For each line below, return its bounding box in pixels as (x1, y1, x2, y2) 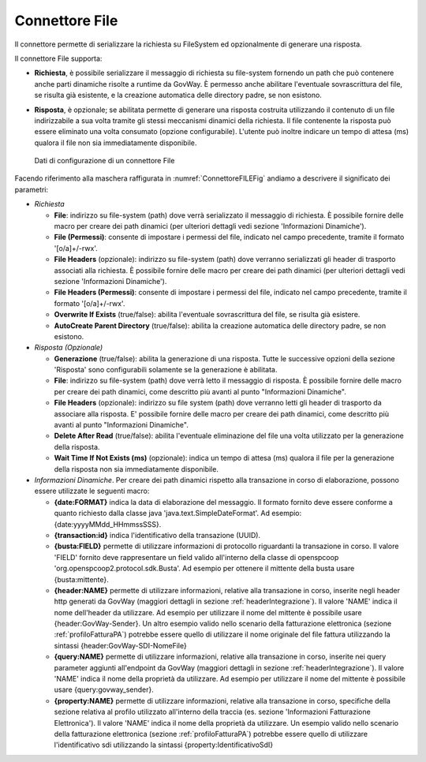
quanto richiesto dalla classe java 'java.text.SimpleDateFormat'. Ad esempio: (54, 509, 302, 518)
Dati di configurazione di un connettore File (34, 156, 175, 166)
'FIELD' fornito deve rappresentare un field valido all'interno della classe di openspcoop (54, 552, 339, 562)
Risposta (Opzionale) (34, 343, 103, 353)
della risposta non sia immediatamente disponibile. (54, 464, 219, 473)
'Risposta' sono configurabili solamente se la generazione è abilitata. (54, 365, 278, 375)
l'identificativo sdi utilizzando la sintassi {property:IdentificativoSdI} (54, 740, 274, 749)
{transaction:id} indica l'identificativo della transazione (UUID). (54, 530, 260, 540)
